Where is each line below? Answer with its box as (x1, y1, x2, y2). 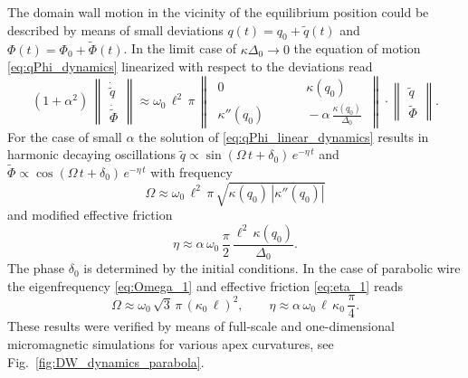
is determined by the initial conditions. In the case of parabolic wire (83, 259, 461, 278)
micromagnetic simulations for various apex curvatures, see (7, 335, 334, 354)
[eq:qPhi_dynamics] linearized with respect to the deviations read (7, 57, 373, 76)
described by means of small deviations (7, 20, 224, 39)
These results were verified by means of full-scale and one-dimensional (7, 317, 395, 335)
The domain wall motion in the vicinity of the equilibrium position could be (7, 3, 429, 21)
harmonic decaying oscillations (7, 145, 177, 164)
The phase (7, 259, 65, 278)
